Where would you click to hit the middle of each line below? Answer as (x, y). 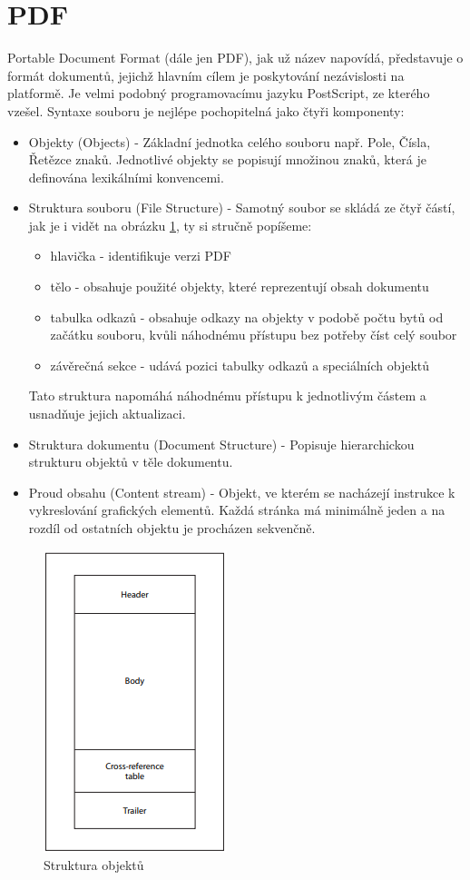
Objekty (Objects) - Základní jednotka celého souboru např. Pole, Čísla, (230, 141)
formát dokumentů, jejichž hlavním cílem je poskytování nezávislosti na (206, 75)
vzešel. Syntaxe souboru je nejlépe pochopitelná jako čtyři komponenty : (206, 110)
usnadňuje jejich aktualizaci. (107, 414)
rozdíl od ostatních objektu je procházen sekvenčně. (172, 528)
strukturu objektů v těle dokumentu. (131, 462)
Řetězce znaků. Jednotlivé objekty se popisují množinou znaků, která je (227, 159)
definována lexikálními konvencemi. (126, 177)
